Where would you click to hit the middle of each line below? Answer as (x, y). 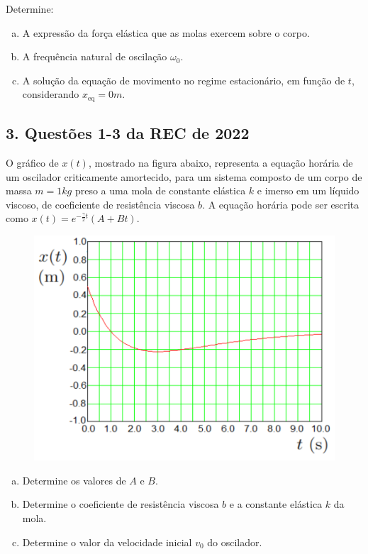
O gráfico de (32, 163)
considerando (51, 94)
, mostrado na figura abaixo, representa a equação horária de (221, 163)
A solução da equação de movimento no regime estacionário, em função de (184, 80)
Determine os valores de (74, 480)
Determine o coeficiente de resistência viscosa (121, 504)
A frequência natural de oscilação (95, 56)
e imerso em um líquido (308, 190)
